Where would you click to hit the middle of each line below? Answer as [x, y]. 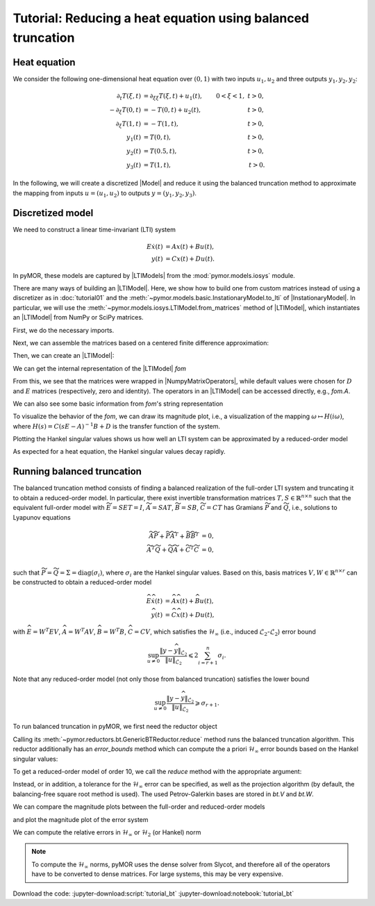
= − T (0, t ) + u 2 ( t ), [172, 110]
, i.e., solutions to [313, 508]
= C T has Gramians [234, 508]
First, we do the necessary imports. [64, 330]
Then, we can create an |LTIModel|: [64, 356]
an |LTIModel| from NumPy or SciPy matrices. [78, 318]
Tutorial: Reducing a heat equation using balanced [161, 18]
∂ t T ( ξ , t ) [129, 97]
